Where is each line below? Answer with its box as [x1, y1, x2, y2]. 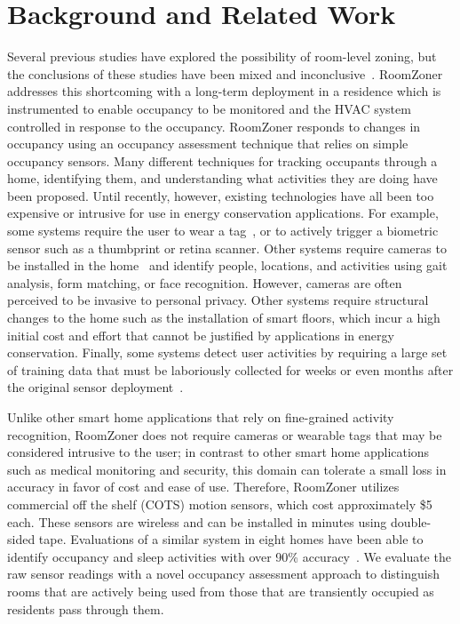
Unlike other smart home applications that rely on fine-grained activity [7, 408, 394, 426]
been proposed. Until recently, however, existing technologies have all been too [7, 186, 434, 204]
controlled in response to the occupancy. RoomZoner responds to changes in [7, 116, 421, 135]
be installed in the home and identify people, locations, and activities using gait [7, 256, 448, 275]
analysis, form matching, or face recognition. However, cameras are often [7, 273, 402, 292]
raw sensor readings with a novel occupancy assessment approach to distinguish [7, 564, 440, 583]
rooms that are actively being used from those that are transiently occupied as [7, 581, 434, 600]
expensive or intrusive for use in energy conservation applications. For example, [7, 204, 439, 222]
